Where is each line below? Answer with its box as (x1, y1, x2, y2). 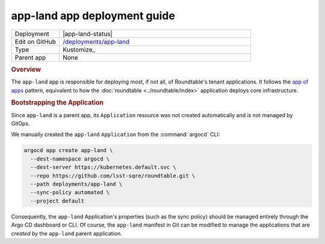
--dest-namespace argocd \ (30, 155, 110, 162)
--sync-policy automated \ (30, 189, 110, 196)
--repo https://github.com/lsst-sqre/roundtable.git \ (30, 172, 196, 179)
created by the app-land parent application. (11, 230, 123, 237)
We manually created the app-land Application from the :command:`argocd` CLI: (11, 131, 220, 138)
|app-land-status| (62, 29, 113, 38)
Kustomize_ (62, 45, 96, 53)
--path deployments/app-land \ (30, 180, 123, 188)
